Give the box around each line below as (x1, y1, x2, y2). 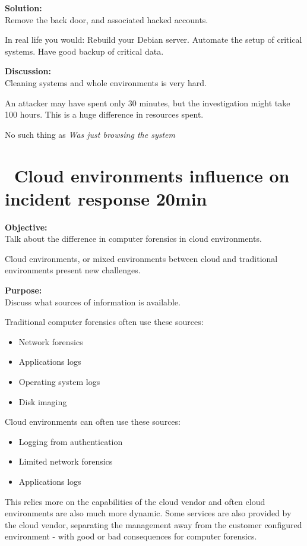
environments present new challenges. (5, 264, 141, 276)
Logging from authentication (18, 435, 123, 447)
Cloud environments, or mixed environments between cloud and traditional (5, 252, 278, 264)
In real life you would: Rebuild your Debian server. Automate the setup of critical (5, 33, 302, 46)
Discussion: (5, 65, 51, 77)
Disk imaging (18, 395, 67, 408)
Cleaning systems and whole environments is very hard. (5, 76, 207, 89)
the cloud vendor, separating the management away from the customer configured (5, 518, 302, 531)
